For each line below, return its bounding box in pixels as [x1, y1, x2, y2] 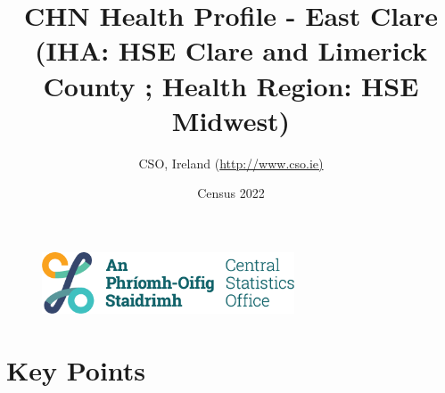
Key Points [6, 351, 146, 388]
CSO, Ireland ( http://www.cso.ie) [138, 153, 324, 172]
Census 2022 [197, 184, 265, 202]
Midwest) [171, 102, 291, 138]
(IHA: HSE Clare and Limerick [34, 32, 428, 69]
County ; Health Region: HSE [43, 67, 419, 103]
